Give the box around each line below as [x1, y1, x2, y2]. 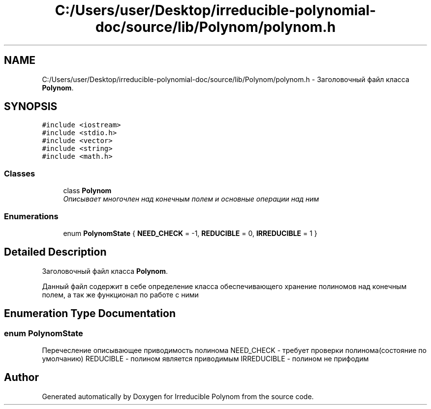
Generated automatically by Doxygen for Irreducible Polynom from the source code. [42, 392, 314, 401]
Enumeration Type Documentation [4, 307, 176, 320]
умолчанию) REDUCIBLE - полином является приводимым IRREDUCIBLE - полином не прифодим [42, 354, 369, 363]
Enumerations [4, 211, 59, 221]
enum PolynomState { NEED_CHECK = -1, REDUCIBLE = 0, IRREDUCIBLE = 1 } [63, 229, 317, 237]
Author [4, 371, 39, 384]
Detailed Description [4, 246, 107, 259]
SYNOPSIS [4, 100, 58, 113]
